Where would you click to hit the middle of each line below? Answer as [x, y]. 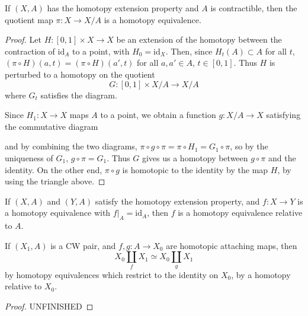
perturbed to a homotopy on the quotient [80, 74]
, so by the [249, 146]
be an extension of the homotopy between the [199, 39]
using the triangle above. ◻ [55, 181]
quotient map [29, 19]
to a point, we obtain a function [158, 115]
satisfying [283, 115]
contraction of [30, 51]
